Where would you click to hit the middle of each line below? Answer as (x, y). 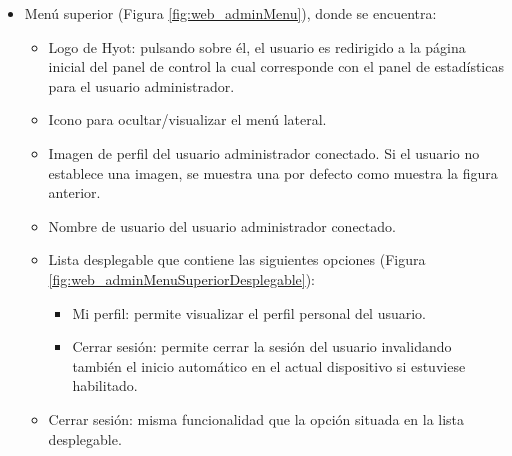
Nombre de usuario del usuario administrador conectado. (222, 225)
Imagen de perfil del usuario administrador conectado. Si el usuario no (264, 152)
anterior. (74, 192)
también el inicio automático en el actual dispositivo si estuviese (269, 365)
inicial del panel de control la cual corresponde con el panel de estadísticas (276, 66)
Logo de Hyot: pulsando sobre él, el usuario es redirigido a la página (257, 46)
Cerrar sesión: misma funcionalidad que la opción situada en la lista (256, 418)
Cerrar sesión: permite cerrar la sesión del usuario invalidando (262, 346)
